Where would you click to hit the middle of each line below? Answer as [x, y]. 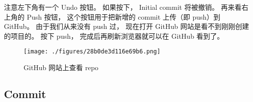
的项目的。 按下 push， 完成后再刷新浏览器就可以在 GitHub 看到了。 [114, 36]
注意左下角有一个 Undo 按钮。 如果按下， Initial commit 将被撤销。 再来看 [123, 7]
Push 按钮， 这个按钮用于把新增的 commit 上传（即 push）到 [124, 16]
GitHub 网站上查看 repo [61, 67]
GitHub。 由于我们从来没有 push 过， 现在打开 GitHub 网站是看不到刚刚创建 [126, 26]
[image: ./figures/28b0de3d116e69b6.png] [92, 52]
